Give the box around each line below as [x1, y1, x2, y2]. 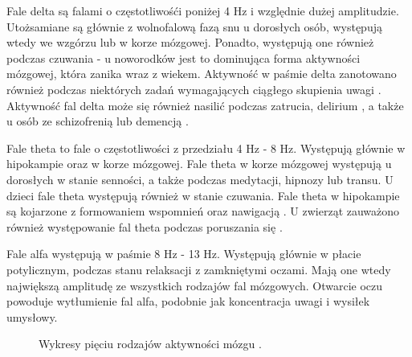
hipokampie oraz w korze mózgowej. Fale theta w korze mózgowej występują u [6, 155, 392, 172]
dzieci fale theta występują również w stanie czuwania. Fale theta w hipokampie [6, 187, 400, 203]
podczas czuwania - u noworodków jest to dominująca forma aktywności [6, 49, 361, 66]
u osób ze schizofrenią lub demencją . [6, 113, 189, 129]
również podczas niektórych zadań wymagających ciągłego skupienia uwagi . [6, 80, 381, 97]
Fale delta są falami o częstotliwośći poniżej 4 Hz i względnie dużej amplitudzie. [6, 2, 399, 18]
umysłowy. [6, 308, 58, 325]
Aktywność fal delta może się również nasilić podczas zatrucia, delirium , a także [6, 96, 404, 113]
